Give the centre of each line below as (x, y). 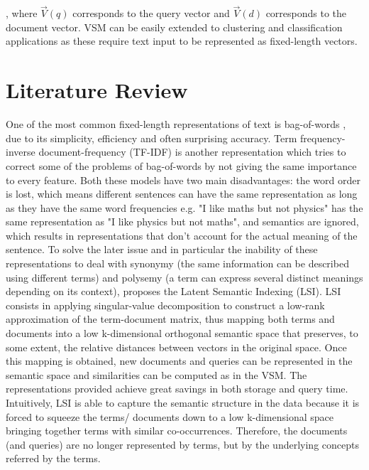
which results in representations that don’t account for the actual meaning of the (182, 235)
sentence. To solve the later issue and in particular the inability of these (162, 249)
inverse (21, 152)
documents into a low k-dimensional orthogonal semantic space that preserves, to (182, 333)
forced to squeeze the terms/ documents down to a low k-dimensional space (170, 416)
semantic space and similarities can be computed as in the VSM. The (156, 374)
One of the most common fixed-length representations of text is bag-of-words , (176, 124)
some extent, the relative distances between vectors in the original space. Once (176, 347)
